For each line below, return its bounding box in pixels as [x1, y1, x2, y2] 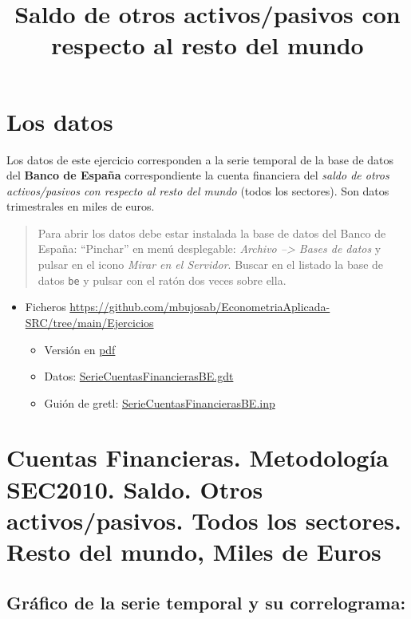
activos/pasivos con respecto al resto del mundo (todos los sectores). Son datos [6, 182, 389, 199]
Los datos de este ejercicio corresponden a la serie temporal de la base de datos [6, 151, 394, 168]
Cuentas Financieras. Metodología [6, 441, 389, 474]
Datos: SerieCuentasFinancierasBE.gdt [44, 368, 234, 384]
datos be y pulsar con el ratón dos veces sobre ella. [38, 271, 287, 288]
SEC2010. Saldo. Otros [6, 472, 263, 505]
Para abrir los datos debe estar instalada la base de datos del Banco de [38, 224, 386, 241]
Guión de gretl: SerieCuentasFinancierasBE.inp [44, 394, 275, 411]
